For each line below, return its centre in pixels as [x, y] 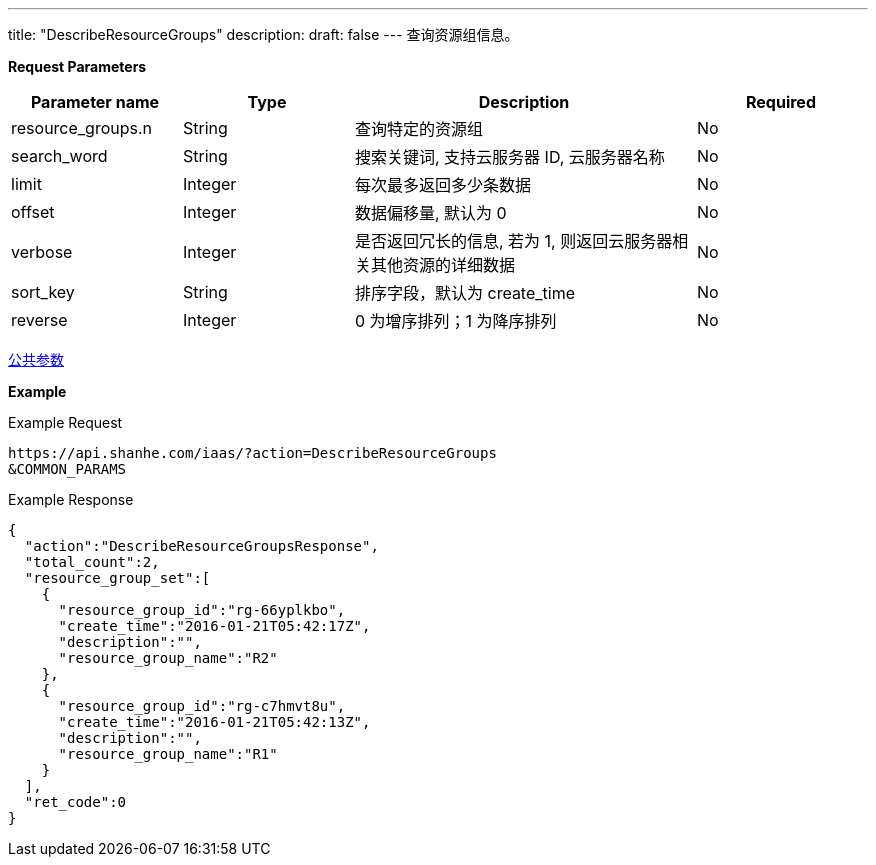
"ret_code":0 [75, 802]
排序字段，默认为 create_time [465, 293]
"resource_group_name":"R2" [168, 658]
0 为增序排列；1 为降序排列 [456, 321]
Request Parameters [77, 66]
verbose [42, 252]
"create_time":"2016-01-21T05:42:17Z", [214, 626]
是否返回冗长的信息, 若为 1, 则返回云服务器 [514, 241]
